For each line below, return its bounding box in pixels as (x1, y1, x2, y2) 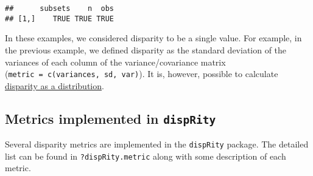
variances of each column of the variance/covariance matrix (5, 55, 226, 68)
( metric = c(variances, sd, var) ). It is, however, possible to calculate (5, 67, 278, 80)
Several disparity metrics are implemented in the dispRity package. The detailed (5, 138, 309, 151)
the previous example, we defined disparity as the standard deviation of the (5, 43, 287, 56)
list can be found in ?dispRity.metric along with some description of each (5, 149, 286, 162)
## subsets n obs (5, 4, 114, 13)
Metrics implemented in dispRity (5, 109, 216, 127)
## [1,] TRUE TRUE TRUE (5, 14, 114, 23)
